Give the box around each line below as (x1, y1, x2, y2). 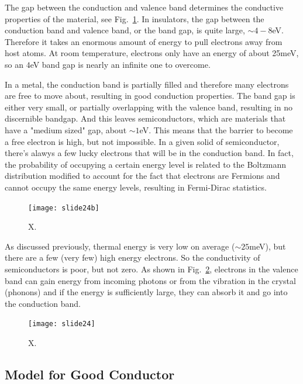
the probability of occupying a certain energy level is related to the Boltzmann (5, 158, 287, 170)
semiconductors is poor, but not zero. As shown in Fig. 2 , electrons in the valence (5, 262, 298, 275)
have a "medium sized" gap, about (5, 123, 127, 136)
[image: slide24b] (28, 203, 99, 212)
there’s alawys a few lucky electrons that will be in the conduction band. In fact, (5, 147, 294, 159)
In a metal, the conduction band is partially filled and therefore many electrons (5, 78, 289, 90)
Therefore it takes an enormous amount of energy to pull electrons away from (5, 35, 283, 47)
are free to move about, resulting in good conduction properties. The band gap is (5, 89, 295, 102)
